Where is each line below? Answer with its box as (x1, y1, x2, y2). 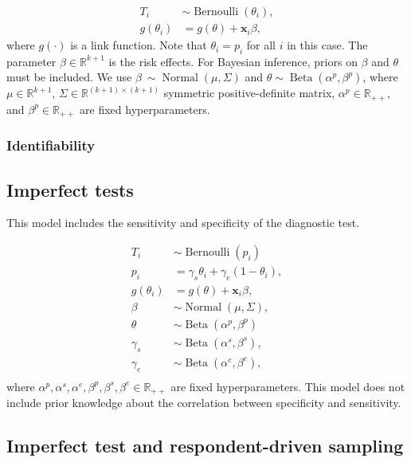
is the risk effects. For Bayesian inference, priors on (108, 53, 358, 69)
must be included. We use (6, 69, 132, 85)
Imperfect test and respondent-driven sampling (6, 433, 404, 458)
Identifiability (6, 135, 96, 155)
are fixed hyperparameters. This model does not (170, 378, 405, 394)
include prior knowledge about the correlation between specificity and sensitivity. (6, 394, 401, 411)
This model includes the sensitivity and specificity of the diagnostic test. (6, 214, 360, 231)
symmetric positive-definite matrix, (163, 84, 335, 101)
